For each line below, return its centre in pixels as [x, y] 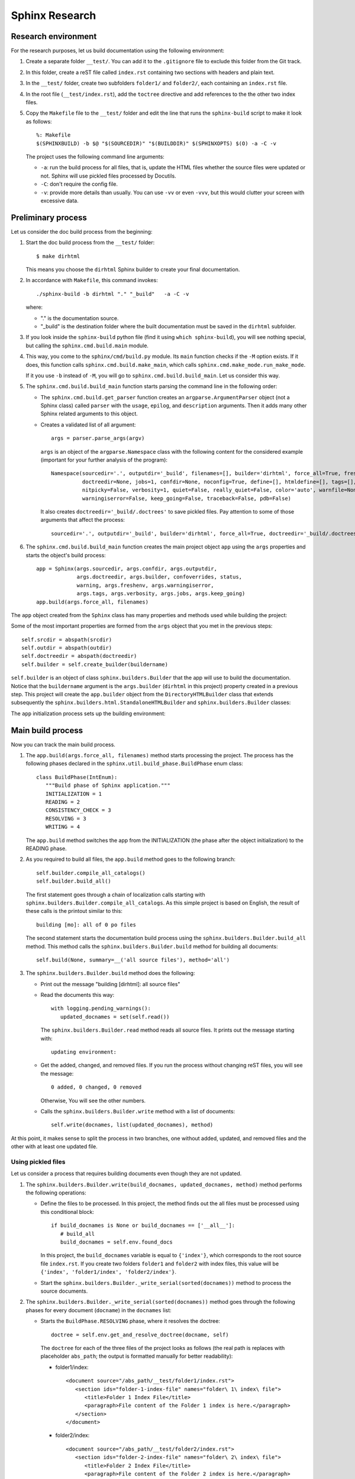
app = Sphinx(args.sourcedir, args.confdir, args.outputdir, [127, 569]
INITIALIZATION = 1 [74, 794]
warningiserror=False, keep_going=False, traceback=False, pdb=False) [187, 498]
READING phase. [46, 848]
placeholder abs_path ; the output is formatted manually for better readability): [137, 1356]
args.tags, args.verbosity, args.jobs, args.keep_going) [161, 594]
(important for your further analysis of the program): [104, 460]
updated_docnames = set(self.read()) [115, 1017]
